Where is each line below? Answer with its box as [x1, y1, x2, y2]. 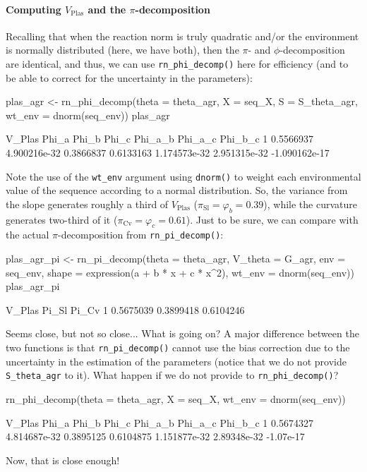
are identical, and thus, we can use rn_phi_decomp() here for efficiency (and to [6, 56, 349, 71]
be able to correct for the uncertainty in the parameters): [6, 70, 253, 85]
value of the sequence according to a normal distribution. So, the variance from [6, 183, 348, 198]
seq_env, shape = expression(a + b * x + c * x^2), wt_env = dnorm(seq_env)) [6, 265, 354, 279]
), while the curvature [263, 196, 357, 211]
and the [88, 1, 126, 16]
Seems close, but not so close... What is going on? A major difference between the [6, 326, 359, 341]
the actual [6, 227, 49, 242]
